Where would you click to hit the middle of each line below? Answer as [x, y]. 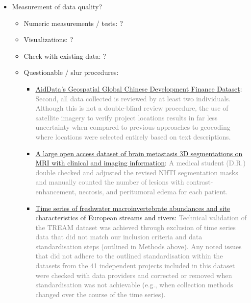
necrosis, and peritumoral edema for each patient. [153, 191]
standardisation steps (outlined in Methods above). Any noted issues [138, 246]
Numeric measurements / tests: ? [73, 23]
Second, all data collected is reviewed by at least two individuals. [133, 98]
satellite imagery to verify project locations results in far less [126, 117]
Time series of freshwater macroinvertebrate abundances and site [133, 208]
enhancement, [56, 191]
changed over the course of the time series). [100, 294]
